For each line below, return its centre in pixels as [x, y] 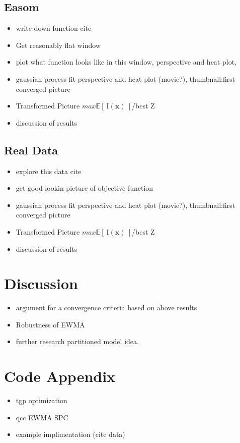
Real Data [31, 150]
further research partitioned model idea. [77, 341]
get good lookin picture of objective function [85, 188]
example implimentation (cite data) [70, 434]
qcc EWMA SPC [42, 417]
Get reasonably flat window [58, 45]
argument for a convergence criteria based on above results [106, 308]
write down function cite [54, 28]
